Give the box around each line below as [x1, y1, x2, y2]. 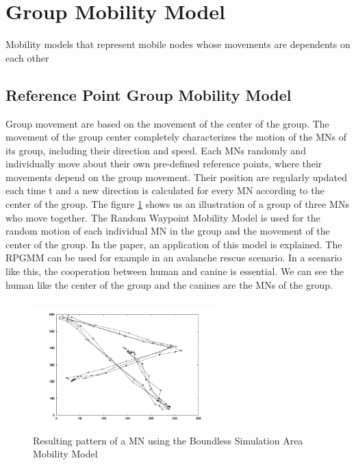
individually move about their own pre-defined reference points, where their [5, 156, 322, 171]
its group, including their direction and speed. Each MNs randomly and [5, 143, 306, 157]
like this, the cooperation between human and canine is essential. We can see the [5, 264, 344, 278]
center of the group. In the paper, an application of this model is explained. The [5, 237, 342, 251]
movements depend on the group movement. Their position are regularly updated [5, 169, 347, 184]
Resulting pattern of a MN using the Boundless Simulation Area [33, 433, 303, 447]
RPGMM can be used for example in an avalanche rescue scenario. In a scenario [5, 250, 342, 265]
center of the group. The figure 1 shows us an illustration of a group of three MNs [5, 197, 349, 211]
